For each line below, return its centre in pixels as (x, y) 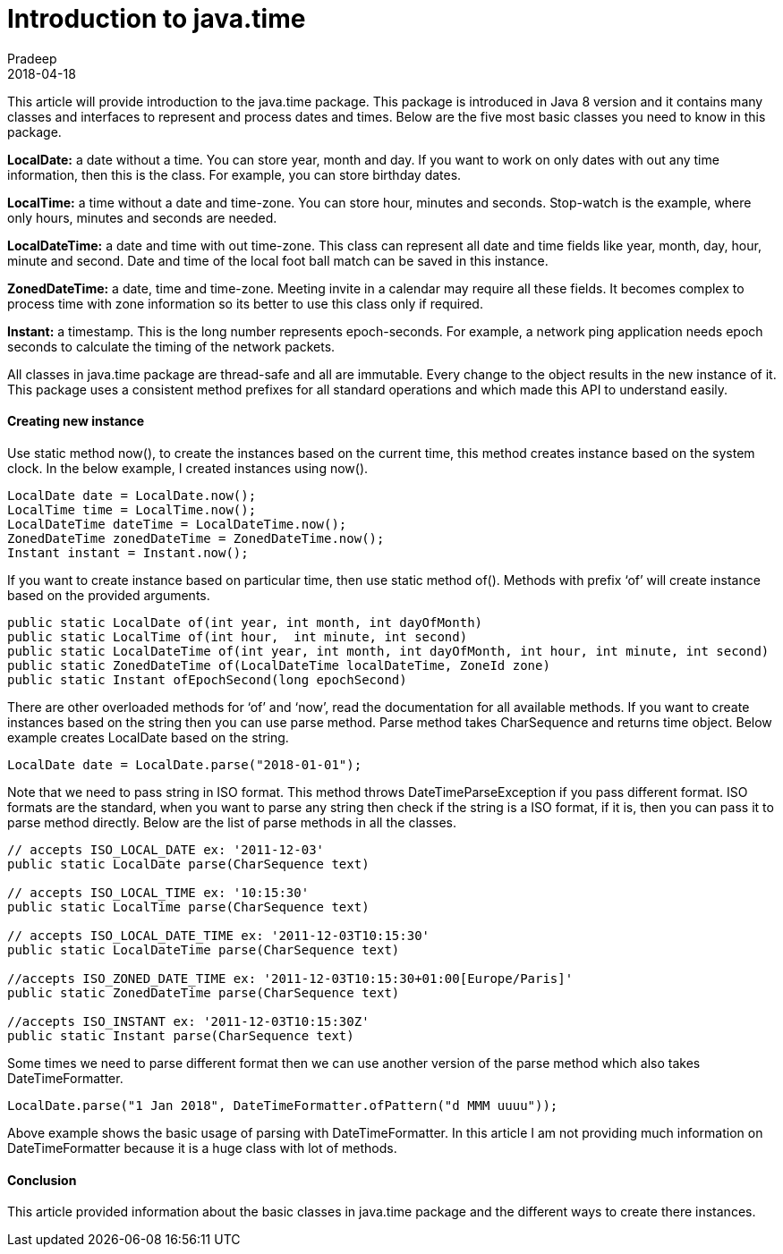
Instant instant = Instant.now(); (128, 552)
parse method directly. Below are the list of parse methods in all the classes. (232, 822)
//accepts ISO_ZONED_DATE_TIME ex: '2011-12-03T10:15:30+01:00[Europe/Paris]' (290, 978)
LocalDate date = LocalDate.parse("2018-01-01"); (185, 764)
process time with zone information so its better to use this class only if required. (245, 303)
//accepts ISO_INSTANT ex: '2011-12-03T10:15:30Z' (188, 1021)
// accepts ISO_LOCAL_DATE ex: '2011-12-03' (166, 849)
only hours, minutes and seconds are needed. (142, 217)
